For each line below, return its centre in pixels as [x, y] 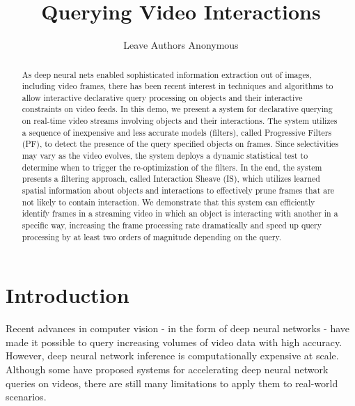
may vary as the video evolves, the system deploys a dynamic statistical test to [165, 156]
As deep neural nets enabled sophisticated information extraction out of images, [167, 74]
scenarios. [26, 397]
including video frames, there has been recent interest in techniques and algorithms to [177, 86]
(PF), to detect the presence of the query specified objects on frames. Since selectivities [180, 144]
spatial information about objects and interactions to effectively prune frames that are [178, 190]
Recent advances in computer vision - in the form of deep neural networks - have [178, 328]
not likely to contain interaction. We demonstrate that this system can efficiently [168, 202]
